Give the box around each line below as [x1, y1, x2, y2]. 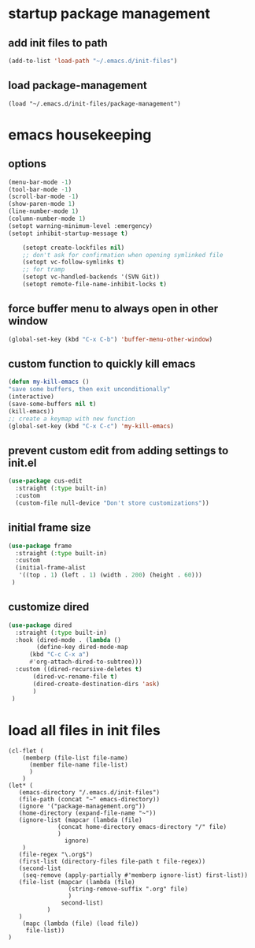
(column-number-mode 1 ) [8, 215, 87, 223]
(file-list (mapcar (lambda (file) [18, 879, 135, 886]
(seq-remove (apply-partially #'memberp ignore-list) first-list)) [22, 871, 248, 879]
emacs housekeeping [8, 125, 152, 144]
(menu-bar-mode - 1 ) [8, 178, 72, 186]
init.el [8, 456, 37, 469]
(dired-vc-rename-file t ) [32, 672, 118, 681]
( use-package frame [8, 542, 72, 550]
